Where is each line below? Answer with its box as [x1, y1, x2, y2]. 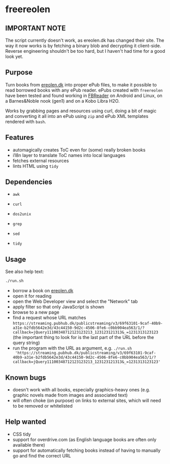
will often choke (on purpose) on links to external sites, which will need [12, 397, 161, 404]
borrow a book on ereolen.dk [12, 288, 74, 294]
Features [5, 133, 34, 142]
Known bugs [5, 373, 47, 382]
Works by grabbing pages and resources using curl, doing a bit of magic [5, 108, 157, 114]
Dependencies [5, 178, 52, 187]
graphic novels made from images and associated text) [12, 392, 128, 398]
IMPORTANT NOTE [5, 24, 66, 33]
